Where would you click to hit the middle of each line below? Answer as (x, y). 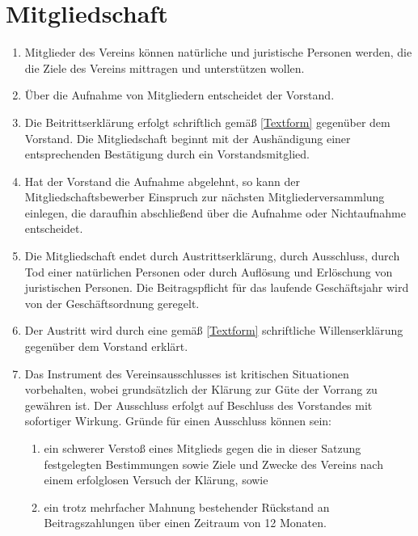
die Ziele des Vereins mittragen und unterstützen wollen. (165, 68)
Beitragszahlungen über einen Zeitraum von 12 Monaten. (185, 523)
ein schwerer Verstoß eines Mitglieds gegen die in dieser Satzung (203, 448)
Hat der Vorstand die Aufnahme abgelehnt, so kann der (162, 181)
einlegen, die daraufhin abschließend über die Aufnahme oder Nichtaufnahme (215, 212)
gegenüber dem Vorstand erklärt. (106, 346)
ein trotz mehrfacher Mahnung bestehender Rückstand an (187, 506)
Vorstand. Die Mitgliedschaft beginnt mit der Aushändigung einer (188, 138)
